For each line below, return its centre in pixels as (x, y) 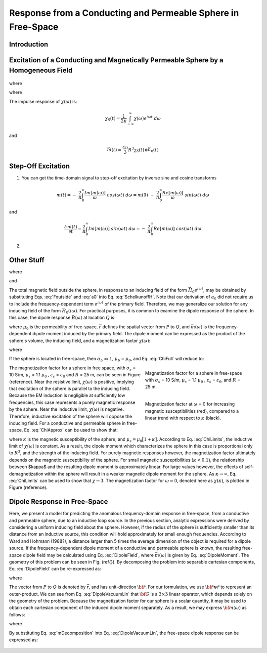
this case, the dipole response (40, 318)
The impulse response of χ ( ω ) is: (43, 101)
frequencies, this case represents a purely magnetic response (72, 402)
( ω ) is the (205, 327)
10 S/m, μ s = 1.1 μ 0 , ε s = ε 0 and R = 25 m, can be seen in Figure (75, 375)
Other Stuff (27, 260)
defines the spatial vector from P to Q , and (146, 327)
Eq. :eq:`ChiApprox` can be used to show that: (71, 430)
